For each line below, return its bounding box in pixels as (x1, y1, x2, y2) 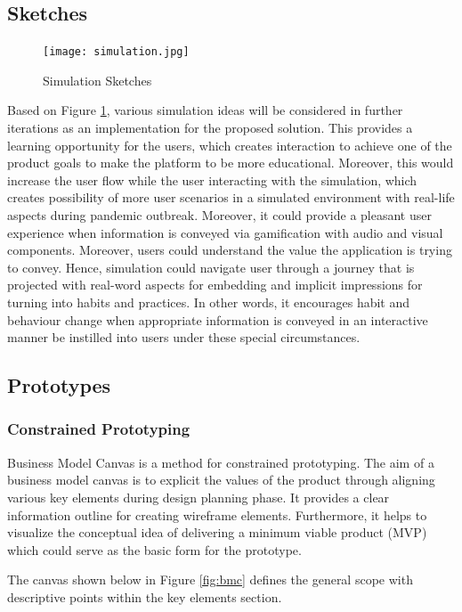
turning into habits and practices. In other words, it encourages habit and (7, 292, 410, 311)
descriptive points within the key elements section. (7, 587, 282, 606)
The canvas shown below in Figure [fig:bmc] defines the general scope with (7, 570, 413, 589)
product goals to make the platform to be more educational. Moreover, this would (7, 153, 454, 172)
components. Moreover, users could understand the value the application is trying (7, 241, 452, 259)
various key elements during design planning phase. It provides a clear (7, 487, 390, 506)
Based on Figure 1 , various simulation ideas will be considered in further (7, 101, 403, 119)
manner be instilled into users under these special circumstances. (7, 328, 361, 347)
